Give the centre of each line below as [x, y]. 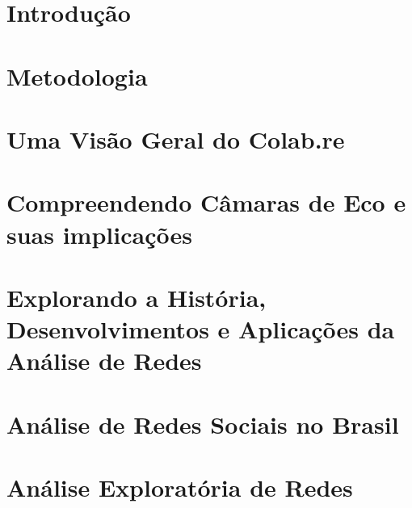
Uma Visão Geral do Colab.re [176, 139]
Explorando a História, [137, 297]
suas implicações [99, 234]
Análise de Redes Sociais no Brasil [203, 424]
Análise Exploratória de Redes [180, 487]
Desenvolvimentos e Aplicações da [201, 329]
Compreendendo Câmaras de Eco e [206, 202]
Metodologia [77, 76]
